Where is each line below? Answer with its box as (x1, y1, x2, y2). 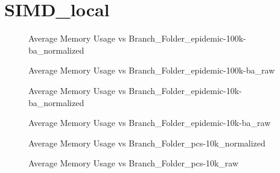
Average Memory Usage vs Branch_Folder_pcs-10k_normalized (28, 136, 266, 149)
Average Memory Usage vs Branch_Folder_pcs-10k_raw (28, 157, 239, 169)
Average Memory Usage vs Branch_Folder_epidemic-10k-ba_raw (28, 116, 271, 129)
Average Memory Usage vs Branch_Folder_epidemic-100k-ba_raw (28, 64, 275, 77)
